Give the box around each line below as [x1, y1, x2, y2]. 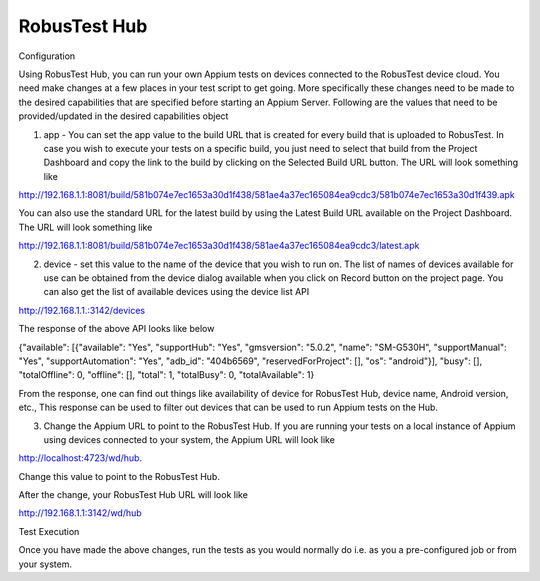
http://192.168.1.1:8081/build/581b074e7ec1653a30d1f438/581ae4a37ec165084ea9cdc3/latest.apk [18, 240, 420, 252]
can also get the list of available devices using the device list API [43, 286, 310, 298]
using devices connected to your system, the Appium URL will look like [43, 433, 335, 445]
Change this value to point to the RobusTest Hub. [18, 470, 220, 482]
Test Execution [18, 525, 80, 537]
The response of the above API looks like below [18, 323, 215, 335]
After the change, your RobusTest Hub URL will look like [18, 489, 249, 501]
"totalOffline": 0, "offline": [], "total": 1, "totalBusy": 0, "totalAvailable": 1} [18, 369, 315, 381]
